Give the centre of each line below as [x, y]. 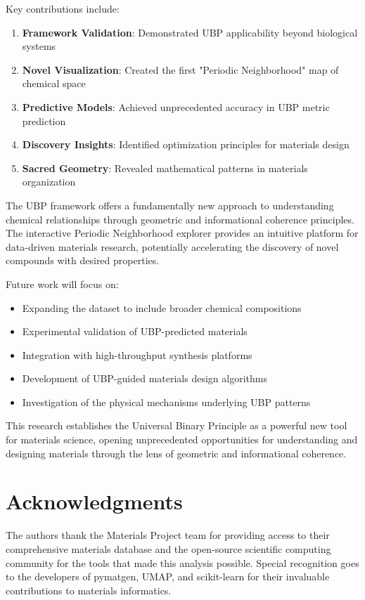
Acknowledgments [94, 501]
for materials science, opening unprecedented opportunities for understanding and [182, 439]
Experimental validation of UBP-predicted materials [135, 331]
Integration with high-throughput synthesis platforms [137, 354]
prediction [44, 120]
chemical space [54, 83]
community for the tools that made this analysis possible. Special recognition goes [182, 562]
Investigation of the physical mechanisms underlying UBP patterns [166, 402]
